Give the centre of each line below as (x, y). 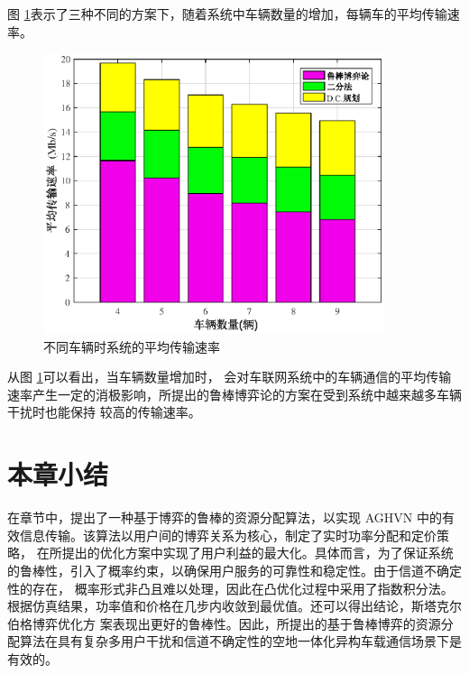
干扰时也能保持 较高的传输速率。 (104, 412)
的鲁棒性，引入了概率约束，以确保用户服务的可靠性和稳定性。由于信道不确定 (234, 570)
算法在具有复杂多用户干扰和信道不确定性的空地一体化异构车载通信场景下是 (240, 641)
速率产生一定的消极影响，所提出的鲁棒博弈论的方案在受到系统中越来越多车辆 (234, 394)
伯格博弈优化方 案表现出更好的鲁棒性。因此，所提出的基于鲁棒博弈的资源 (224, 623)
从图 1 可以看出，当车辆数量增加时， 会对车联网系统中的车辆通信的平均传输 (230, 377)
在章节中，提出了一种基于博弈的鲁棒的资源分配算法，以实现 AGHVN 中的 (225, 517)
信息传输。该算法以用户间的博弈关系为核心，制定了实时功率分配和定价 (228, 535)
